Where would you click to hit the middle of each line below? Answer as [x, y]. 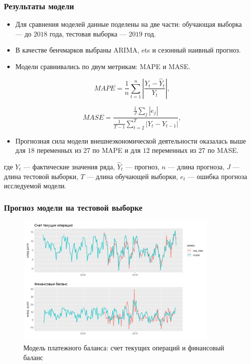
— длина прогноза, [196, 166]
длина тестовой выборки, [41, 176]
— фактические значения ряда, [69, 166]
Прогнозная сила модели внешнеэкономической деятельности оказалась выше [131, 140]
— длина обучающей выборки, [132, 176]
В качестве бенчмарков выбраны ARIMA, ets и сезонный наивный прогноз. [128, 50]
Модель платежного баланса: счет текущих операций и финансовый [124, 348]
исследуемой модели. [35, 186]
